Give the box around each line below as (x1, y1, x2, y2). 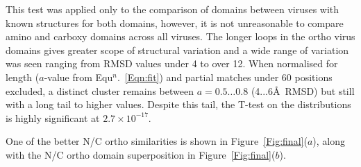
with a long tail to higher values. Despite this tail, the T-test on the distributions (6, 97, 351, 112)
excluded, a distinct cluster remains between (6, 83, 194, 98)
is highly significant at (6, 110, 100, 125)
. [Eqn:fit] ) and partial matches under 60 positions (117, 69, 333, 84)
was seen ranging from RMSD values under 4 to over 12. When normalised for (6, 56, 338, 71)
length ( (6, 69, 40, 84)
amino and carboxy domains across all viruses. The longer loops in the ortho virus (6, 29, 355, 44)
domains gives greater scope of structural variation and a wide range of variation (6, 42, 349, 57)
